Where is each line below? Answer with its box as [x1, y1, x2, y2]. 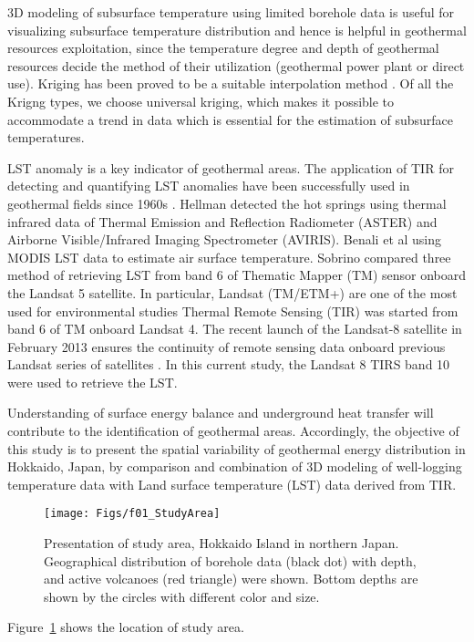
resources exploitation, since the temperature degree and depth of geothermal [7, 38, 439, 57]
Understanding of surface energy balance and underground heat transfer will [7, 403, 434, 422]
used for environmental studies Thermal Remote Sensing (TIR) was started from [7, 301, 459, 320]
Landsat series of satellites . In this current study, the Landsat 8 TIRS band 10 [7, 355, 450, 374]
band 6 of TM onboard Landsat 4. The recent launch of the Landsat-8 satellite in [7, 319, 462, 338]
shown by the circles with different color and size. [44, 586, 320, 606]
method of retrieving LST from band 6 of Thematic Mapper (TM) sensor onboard [7, 265, 467, 285]
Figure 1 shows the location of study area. [7, 617, 244, 637]
